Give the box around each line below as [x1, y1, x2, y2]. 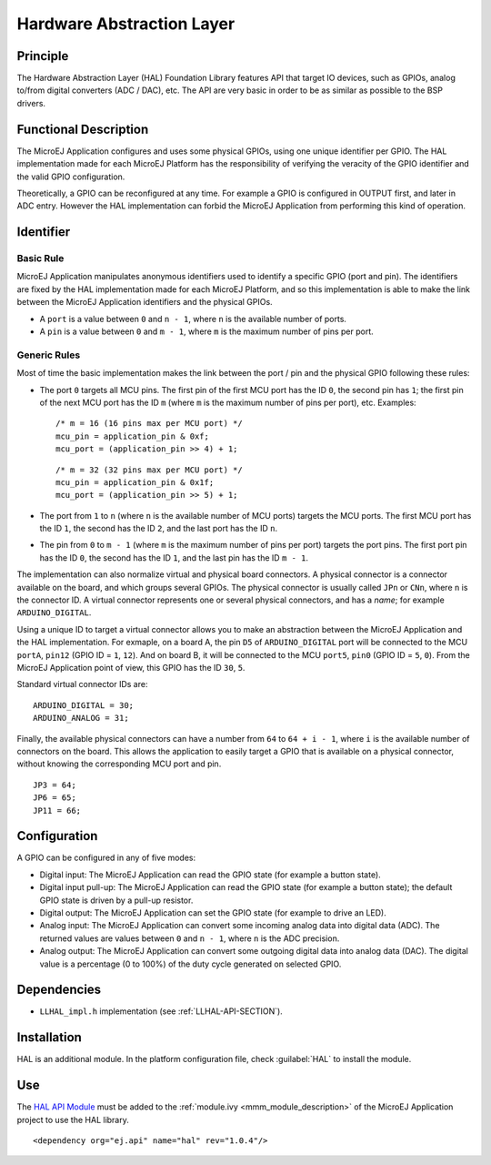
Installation [16, 1029, 82, 1046]
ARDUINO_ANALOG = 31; [33, 713, 129, 724]
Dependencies [16, 982, 102, 998]
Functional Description [16, 121, 149, 137]
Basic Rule [16, 252, 65, 265]
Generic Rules [16, 349, 81, 361]
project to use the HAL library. [16, 1114, 129, 1125]
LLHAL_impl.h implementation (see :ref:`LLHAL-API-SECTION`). [39, 1006, 284, 1017]
